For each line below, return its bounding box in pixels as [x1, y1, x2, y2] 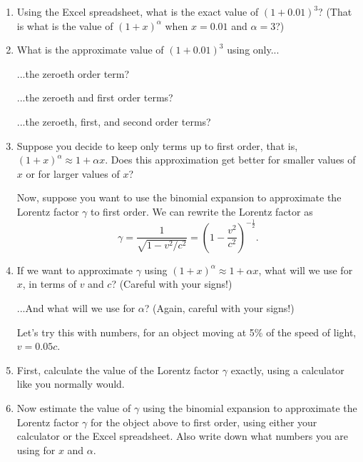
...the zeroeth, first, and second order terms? [16, 114, 211, 129]
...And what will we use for [16, 301, 136, 316]
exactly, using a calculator [230, 362, 344, 377]
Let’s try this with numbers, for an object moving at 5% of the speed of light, [16, 324, 357, 339]
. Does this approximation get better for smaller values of [105, 152, 356, 167]
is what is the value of [16, 18, 113, 33]
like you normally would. [16, 376, 125, 391]
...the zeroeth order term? [16, 66, 130, 81]
